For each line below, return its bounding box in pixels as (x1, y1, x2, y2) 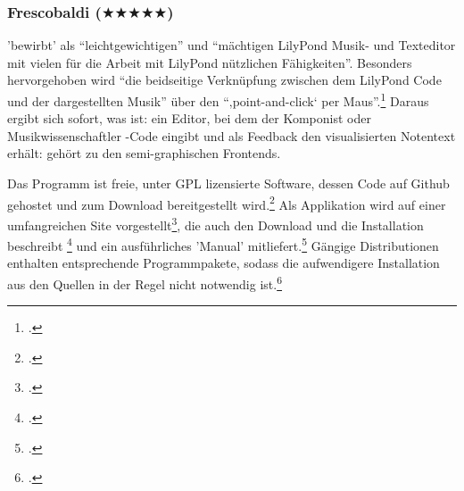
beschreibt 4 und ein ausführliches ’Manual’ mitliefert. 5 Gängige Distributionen (7, 234, 439, 254)
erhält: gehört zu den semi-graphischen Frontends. (7, 144, 281, 162)
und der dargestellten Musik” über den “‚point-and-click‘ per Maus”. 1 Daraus (7, 89, 429, 110)
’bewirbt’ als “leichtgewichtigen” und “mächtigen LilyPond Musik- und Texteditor (7, 36, 456, 54)
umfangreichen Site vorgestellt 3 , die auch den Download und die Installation (7, 212, 424, 234)
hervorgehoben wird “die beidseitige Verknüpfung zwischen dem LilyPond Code (7, 71, 442, 89)
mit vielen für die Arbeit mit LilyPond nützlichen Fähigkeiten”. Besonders (7, 53, 412, 71)
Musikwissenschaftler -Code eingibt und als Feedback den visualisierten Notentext (7, 126, 456, 145)
